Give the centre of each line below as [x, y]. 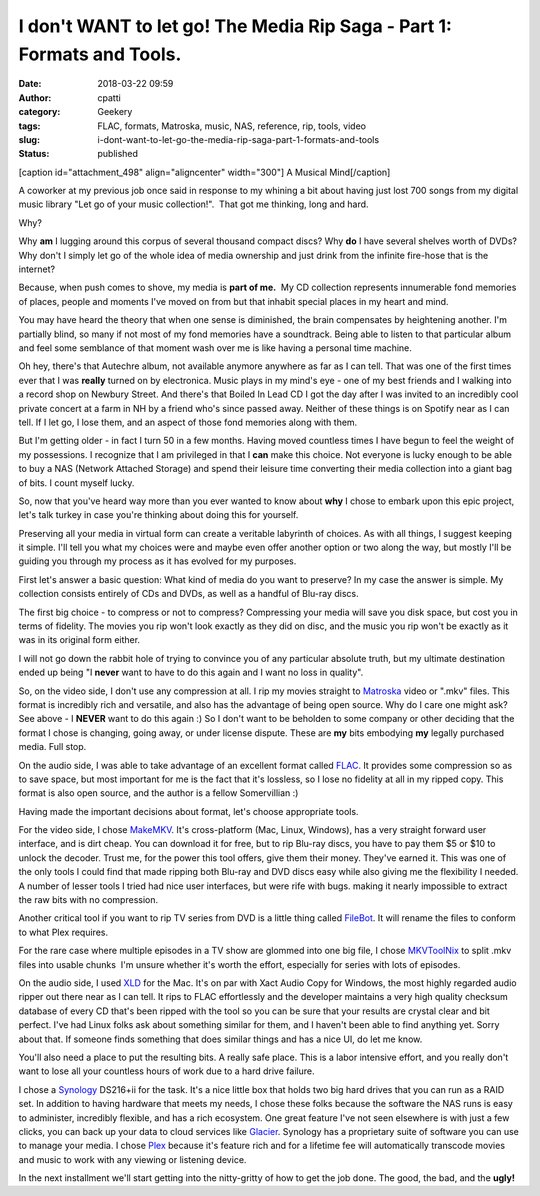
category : [39, 112]
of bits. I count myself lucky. [76, 482]
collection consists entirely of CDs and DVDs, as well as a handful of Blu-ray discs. [188, 594]
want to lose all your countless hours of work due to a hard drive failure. [166, 1071]
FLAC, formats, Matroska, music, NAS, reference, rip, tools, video [232, 126]
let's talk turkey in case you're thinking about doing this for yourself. [158, 515]
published [118, 154]
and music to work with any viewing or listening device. [132, 1159]
